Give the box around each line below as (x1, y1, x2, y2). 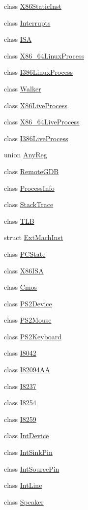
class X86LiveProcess (4, 100, 68, 110)
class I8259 (4, 414, 36, 424)
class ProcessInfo (4, 182, 55, 193)
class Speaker (4, 496, 44, 507)
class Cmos (4, 282, 37, 292)
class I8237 (4, 381, 36, 391)
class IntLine (4, 480, 42, 490)
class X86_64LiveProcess (4, 117, 80, 127)
